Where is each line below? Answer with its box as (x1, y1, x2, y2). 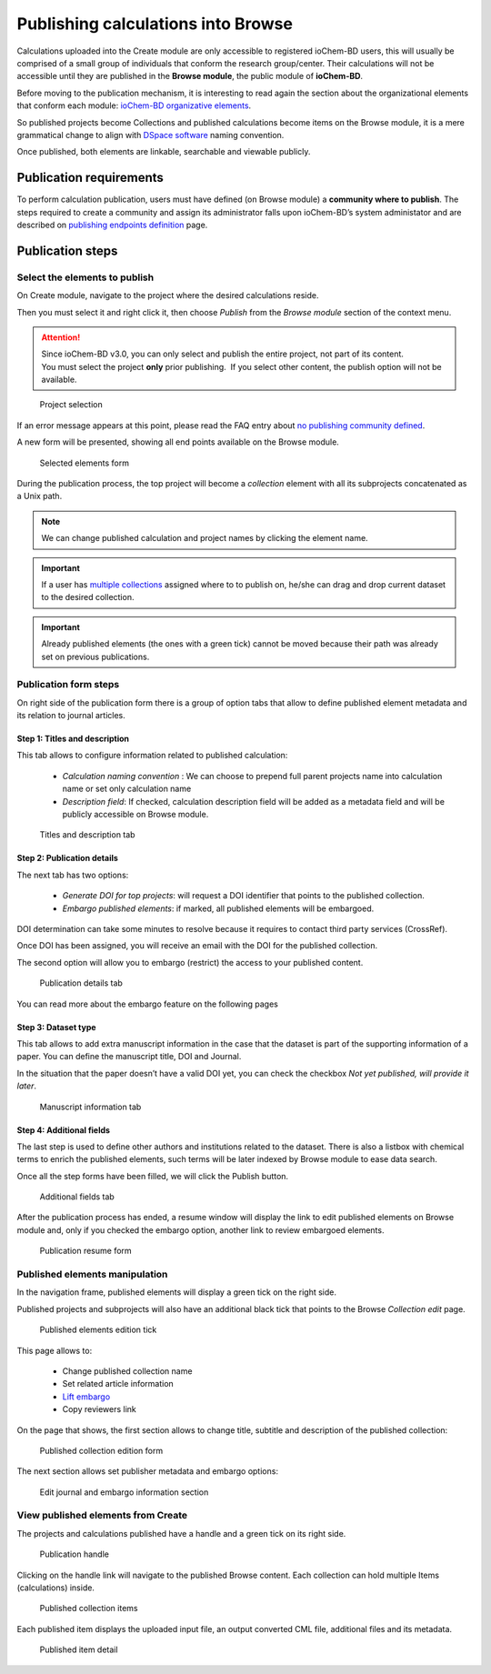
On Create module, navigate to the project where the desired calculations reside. (16, 290, 319, 301)
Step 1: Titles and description (16, 733, 130, 745)
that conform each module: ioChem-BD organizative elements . (16, 100, 252, 111)
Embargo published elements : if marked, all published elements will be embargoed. (62, 903, 375, 914)
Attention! (41, 332, 81, 343)
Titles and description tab (39, 829, 135, 840)
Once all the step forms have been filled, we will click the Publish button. (16, 1170, 289, 1181)
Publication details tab (39, 977, 123, 988)
